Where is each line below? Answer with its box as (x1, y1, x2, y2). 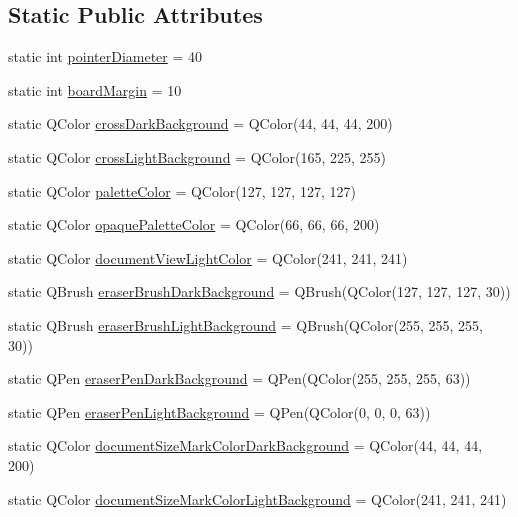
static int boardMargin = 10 (8, 79, 182, 100)
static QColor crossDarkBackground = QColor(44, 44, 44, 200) (8, 113, 393, 134)
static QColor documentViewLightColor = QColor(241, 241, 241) (8, 247, 408, 268)
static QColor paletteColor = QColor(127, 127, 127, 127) (8, 180, 356, 201)
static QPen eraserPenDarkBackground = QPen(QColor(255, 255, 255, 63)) (8, 368, 471, 389)
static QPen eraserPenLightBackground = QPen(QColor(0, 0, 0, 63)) (8, 401, 431, 422)
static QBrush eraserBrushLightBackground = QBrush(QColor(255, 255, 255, (8, 314, 483, 335)
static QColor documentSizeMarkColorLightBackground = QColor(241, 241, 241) (8, 488, 507, 509)
